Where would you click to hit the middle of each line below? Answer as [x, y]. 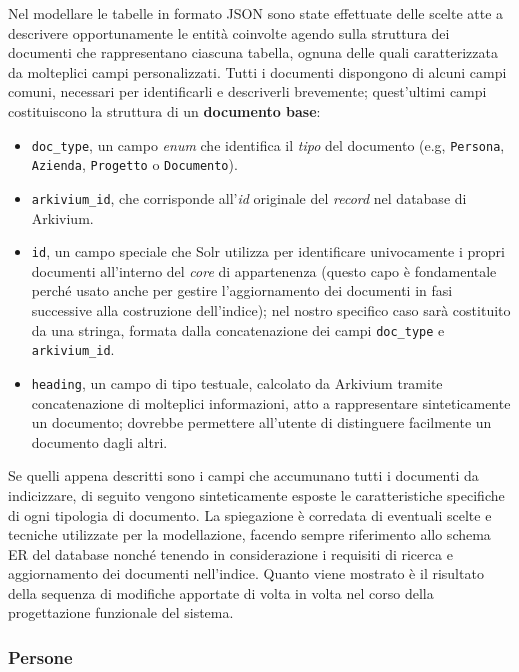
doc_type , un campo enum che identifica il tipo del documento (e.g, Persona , [268, 144]
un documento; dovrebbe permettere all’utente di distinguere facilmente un [261, 422]
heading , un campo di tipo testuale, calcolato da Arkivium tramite [237, 382]
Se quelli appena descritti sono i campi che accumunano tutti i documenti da [243, 475]
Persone [40, 656]
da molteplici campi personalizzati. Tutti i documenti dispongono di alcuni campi [257, 71]
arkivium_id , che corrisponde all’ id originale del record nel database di [249, 197]
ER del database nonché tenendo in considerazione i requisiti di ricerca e [230, 553]
